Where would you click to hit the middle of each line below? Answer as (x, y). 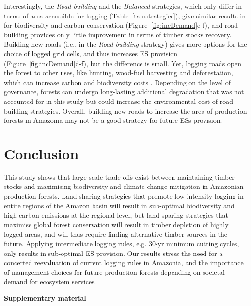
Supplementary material (45, 297)
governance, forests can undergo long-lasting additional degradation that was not (124, 92)
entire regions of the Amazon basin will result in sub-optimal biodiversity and (119, 205)
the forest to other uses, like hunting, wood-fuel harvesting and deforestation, (118, 73)
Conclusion (41, 153)
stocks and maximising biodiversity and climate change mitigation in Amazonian (124, 186)
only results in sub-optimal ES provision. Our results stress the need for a (113, 253)
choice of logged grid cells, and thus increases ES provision (91, 53)
